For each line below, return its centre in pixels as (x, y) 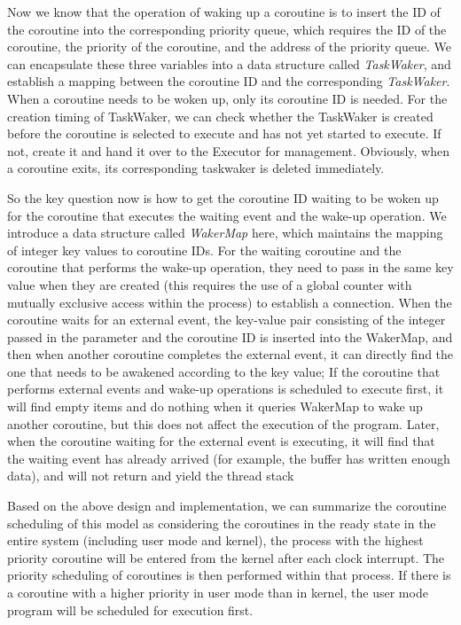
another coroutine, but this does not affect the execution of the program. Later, (223, 423)
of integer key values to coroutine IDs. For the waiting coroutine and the (204, 250)
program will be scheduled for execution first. (130, 609)
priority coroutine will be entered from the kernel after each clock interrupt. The (226, 557)
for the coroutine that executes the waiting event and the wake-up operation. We (227, 215)
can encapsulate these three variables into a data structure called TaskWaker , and (229, 63)
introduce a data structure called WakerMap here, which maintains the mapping (225, 233)
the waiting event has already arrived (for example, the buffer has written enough (229, 458)
